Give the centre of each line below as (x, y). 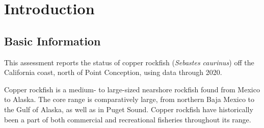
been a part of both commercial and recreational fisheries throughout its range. (128, 119)
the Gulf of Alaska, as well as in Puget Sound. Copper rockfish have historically (129, 109)
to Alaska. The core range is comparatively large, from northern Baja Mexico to (129, 99)
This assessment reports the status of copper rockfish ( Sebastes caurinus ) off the (129, 62)
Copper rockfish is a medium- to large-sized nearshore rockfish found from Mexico (132, 89)
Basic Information (52, 41)
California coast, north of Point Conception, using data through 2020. (113, 72)
